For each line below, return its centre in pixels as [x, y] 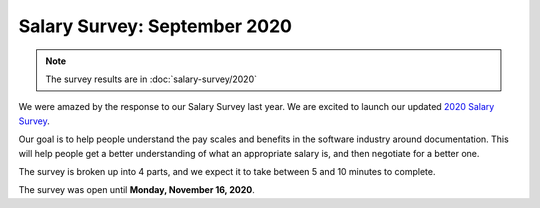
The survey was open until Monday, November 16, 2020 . [136, 190]
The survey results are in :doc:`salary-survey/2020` [151, 79]
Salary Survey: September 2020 [155, 26]
